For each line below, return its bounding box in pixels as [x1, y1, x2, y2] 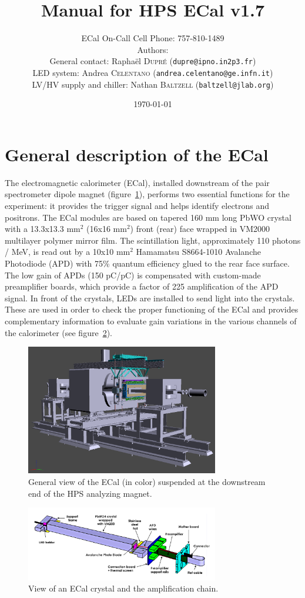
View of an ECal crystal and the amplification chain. [28, 582, 219, 594]
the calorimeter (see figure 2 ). [5, 326, 112, 338]
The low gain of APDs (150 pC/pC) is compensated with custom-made [5, 268, 261, 281]
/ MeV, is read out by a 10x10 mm [5, 245, 130, 258]
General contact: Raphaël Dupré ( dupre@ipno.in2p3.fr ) [49, 55, 256, 67]
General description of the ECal [5, 142, 269, 166]
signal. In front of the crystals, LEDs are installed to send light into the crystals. [5, 291, 295, 304]
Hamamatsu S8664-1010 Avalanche [136, 245, 261, 258]
